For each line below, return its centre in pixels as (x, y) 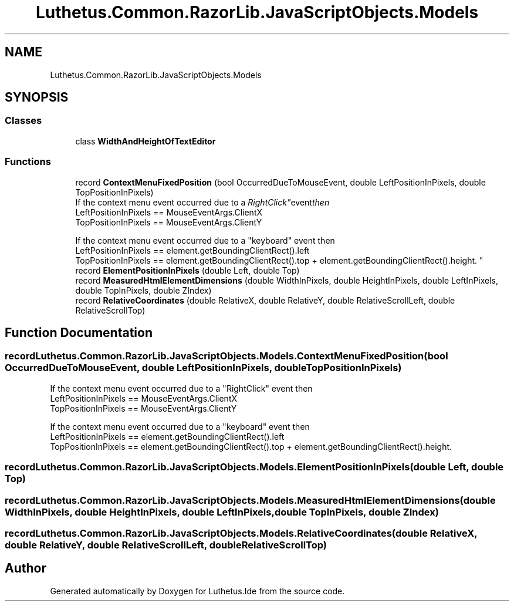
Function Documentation (79, 332)
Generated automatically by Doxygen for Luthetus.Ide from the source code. (197, 591)
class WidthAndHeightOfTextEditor (146, 141)
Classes (23, 121)
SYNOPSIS (37, 97)
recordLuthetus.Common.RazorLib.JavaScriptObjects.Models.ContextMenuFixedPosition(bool (226, 356)
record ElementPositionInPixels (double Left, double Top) (187, 270)
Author (26, 568)
